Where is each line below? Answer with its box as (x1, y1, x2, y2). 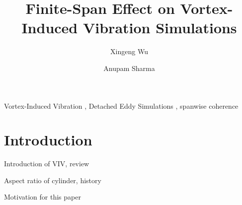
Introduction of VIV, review (4, 158, 89, 169)
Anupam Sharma (103, 63, 155, 73)
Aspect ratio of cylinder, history (4, 175, 101, 185)
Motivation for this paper (4, 192, 81, 202)
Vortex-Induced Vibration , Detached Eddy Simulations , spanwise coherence (4, 100, 239, 111)
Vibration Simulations (82, 17, 237, 38)
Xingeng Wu (110, 46, 148, 57)
